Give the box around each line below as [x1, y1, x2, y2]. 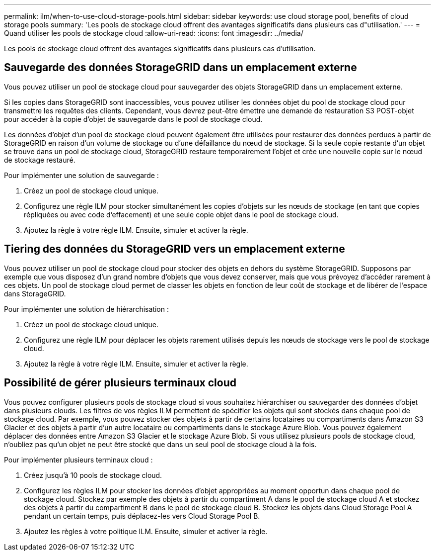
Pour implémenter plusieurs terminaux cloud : [4, 455, 153, 464]
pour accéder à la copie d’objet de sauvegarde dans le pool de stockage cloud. [4, 114, 263, 123]
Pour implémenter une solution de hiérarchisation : [4, 304, 169, 313]
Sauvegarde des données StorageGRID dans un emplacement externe [4, 61, 357, 74]
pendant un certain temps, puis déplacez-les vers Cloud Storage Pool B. [24, 511, 260, 520]
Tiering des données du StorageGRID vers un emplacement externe [4, 243, 345, 256]
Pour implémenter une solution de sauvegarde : [4, 171, 159, 180]
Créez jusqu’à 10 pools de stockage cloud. [24, 470, 162, 479]
